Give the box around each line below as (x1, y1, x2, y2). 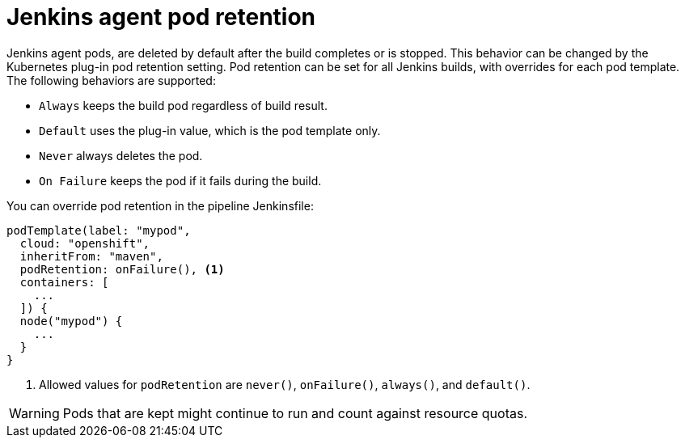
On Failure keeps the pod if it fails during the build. (39, 173, 322, 188)
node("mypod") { (19, 314, 123, 328)
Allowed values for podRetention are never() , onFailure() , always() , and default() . (39, 377, 531, 391)
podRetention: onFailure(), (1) (19, 262, 225, 276)
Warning (9, 404, 60, 421)
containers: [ (19, 275, 109, 289)
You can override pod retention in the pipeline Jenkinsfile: (6, 198, 314, 213)
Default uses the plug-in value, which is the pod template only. (39, 123, 381, 137)
